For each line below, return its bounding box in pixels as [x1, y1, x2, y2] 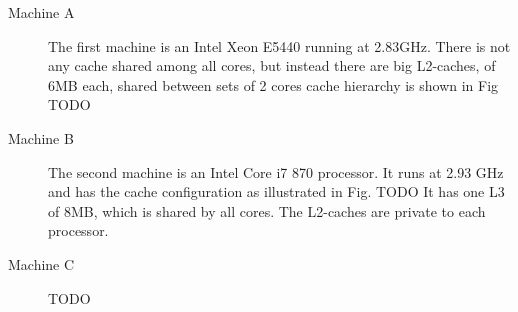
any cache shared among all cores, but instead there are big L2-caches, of [48, 55, 496, 76]
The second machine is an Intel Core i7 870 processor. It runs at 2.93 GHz [48, 161, 504, 182]
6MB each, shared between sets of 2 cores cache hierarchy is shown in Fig [48, 74, 499, 95]
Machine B [8, 127, 74, 148]
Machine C [8, 253, 75, 274]
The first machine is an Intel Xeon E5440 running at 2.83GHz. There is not [48, 35, 511, 56]
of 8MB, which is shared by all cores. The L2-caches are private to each [48, 200, 486, 221]
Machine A [8, 2, 75, 22]
